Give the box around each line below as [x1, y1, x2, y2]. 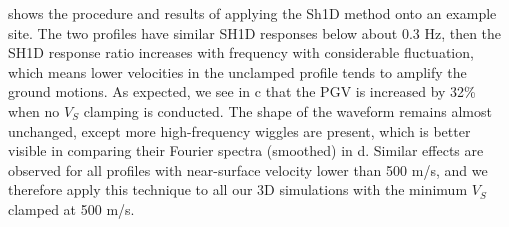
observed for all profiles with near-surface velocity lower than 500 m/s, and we [8, 159, 488, 180]
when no [8, 100, 60, 121]
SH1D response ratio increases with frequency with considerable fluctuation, [8, 42, 474, 63]
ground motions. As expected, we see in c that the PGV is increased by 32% [8, 81, 476, 102]
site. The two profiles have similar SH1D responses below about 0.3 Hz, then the [8, 22, 502, 43]
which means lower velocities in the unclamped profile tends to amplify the [8, 61, 467, 82]
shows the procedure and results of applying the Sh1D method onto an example [8, 3, 497, 23]
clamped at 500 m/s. [8, 198, 135, 219]
